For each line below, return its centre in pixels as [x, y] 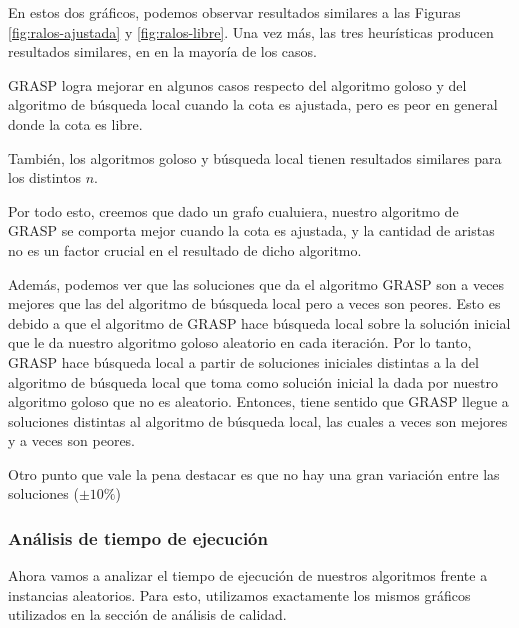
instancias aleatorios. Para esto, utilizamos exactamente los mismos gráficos [239, 594]
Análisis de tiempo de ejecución [138, 537]
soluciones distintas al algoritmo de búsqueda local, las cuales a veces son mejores [258, 420]
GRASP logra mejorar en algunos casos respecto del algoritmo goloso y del [237, 84]
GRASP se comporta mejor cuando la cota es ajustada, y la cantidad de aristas [251, 230]
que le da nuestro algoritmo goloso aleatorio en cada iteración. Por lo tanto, [240, 342]
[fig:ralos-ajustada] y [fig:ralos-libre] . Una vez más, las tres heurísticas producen [251, 31]
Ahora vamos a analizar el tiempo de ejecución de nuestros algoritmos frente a [248, 575]
